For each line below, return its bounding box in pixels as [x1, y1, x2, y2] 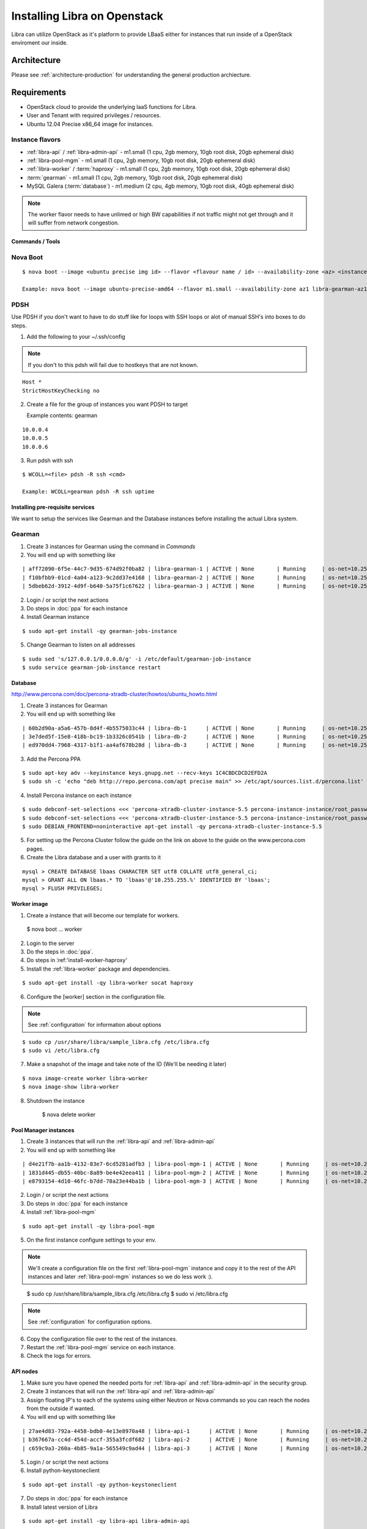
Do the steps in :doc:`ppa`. [26, 948, 94, 955]
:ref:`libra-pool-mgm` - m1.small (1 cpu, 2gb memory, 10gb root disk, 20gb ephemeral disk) [26, 157, 256, 165]
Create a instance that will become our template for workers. [26, 911, 180, 919]
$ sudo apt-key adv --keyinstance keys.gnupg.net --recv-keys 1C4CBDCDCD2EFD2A [22, 769, 267, 777]
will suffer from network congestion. [28, 219, 119, 226]
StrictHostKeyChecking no [22, 387, 100, 394]
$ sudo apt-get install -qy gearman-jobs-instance [22, 628, 177, 634]
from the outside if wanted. [26, 1405, 95, 1412]
